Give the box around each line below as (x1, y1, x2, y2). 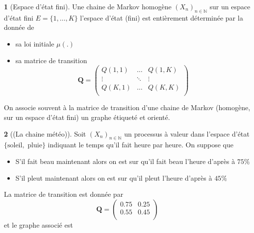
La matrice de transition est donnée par (4, 189, 124, 199)
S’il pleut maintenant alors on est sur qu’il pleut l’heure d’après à (15, 172, 212, 183)
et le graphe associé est (4, 219, 73, 230)
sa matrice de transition (15, 55, 87, 65)
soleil (7, 142, 23, 149)
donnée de (4, 22, 34, 32)
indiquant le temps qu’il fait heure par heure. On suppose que (48, 140, 233, 150)
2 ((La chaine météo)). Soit (4, 128, 86, 139)
